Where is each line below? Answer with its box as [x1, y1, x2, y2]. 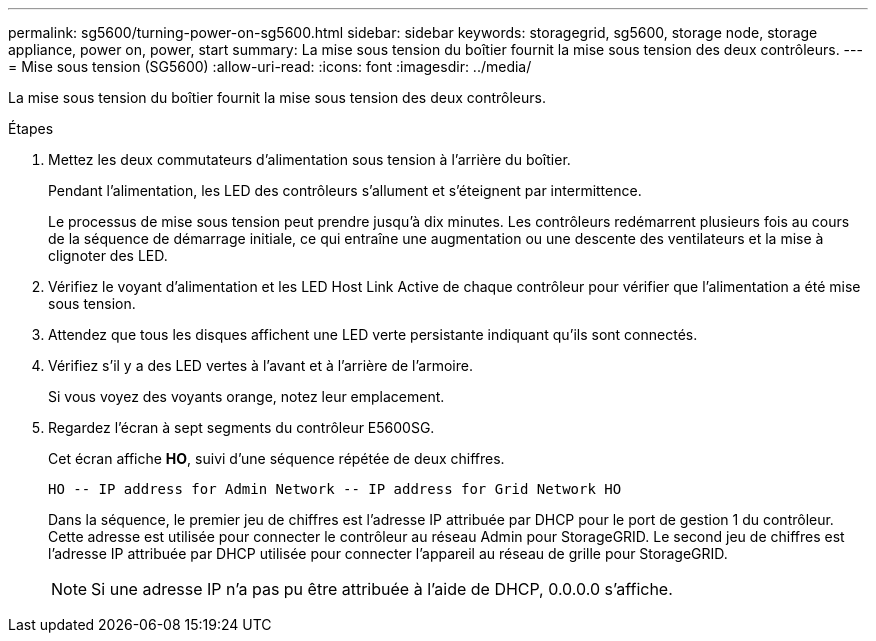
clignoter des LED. [48, 247, 168, 264]
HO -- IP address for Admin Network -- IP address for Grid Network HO [48, 481, 622, 497]
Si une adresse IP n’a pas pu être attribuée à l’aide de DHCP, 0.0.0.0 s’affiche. [91, 579, 673, 599]
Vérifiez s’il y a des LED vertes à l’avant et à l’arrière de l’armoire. [48, 357, 473, 374]
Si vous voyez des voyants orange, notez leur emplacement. [48, 388, 445, 405]
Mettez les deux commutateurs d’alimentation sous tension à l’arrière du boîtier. [48, 151, 571, 168]
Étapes [8, 120, 54, 137]
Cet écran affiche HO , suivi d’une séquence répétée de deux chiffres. [48, 450, 505, 467]
